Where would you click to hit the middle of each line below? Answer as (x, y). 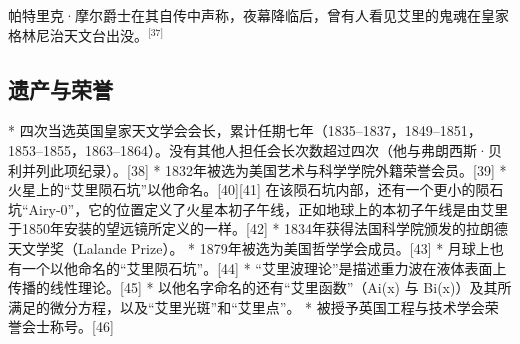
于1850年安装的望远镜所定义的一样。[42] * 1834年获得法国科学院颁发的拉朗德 (258, 228)
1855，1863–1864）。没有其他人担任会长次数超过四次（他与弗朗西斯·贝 (272, 149)
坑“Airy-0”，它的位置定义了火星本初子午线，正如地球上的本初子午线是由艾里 (258, 208)
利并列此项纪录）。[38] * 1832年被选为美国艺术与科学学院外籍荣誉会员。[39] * (257, 169)
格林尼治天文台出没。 (78, 34)
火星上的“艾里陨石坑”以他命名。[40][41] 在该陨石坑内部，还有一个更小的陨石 (256, 189)
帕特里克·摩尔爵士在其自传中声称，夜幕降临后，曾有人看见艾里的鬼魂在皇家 (258, 15)
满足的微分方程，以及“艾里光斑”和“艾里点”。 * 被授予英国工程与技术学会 (246, 306)
